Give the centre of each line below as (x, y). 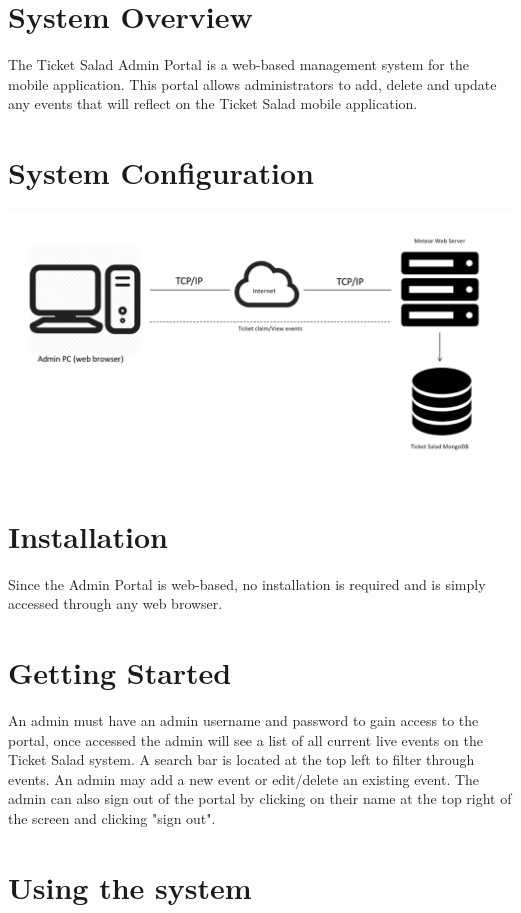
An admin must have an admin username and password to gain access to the (243, 719)
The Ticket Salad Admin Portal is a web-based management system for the (238, 64)
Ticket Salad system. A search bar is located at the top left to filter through (241, 759)
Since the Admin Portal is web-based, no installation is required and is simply (247, 583)
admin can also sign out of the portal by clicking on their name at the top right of (260, 798)
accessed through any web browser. (115, 603)
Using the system (130, 886)
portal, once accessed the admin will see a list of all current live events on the (245, 739)
